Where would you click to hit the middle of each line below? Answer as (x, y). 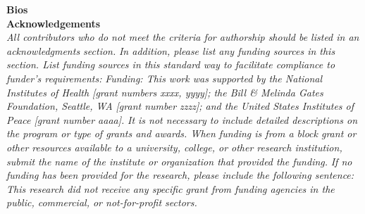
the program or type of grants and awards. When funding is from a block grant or (181, 133)
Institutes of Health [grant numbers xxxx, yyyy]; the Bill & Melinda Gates (165, 92)
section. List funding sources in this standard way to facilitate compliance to (171, 64)
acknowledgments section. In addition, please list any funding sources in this (171, 50)
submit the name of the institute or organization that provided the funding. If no (179, 161)
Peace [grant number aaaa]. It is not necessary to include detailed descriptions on (182, 119)
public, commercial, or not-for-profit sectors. (102, 202)
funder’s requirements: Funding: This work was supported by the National (165, 78)
